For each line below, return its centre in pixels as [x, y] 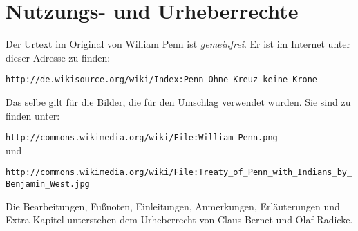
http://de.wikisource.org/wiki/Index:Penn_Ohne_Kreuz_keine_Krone [162, 80]
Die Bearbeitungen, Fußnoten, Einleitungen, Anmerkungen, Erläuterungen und [173, 206]
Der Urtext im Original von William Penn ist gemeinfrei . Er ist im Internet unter [178, 44]
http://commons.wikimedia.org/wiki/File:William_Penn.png [142, 138]
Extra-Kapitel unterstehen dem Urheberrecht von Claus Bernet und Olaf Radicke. [179, 220]
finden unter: [33, 115]
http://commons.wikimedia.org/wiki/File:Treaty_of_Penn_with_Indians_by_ [179, 173]
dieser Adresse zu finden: [58, 57]
